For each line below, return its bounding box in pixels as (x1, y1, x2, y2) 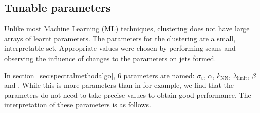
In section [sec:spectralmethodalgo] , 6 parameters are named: (4, 70, 195, 80)
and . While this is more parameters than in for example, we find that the (4, 80, 234, 90)
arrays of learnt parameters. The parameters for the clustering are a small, (4, 33, 236, 43)
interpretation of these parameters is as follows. (4, 99, 151, 110)
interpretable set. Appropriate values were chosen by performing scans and (4, 43, 236, 53)
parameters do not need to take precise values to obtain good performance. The (4, 89, 251, 100)
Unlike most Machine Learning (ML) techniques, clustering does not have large (4, 23, 250, 34)
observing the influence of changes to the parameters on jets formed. (4, 52, 216, 63)
